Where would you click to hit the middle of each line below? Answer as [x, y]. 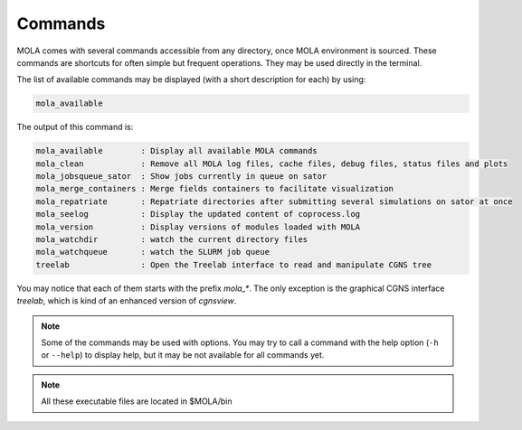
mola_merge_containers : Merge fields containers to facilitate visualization [214, 189]
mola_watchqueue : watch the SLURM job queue [153, 252]
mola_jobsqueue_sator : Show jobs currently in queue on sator [181, 177]
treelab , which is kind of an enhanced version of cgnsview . [127, 301]
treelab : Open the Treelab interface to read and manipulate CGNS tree [234, 265]
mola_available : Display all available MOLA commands [176, 151]
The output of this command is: [75, 127]
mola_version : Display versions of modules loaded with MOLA [198, 227]
